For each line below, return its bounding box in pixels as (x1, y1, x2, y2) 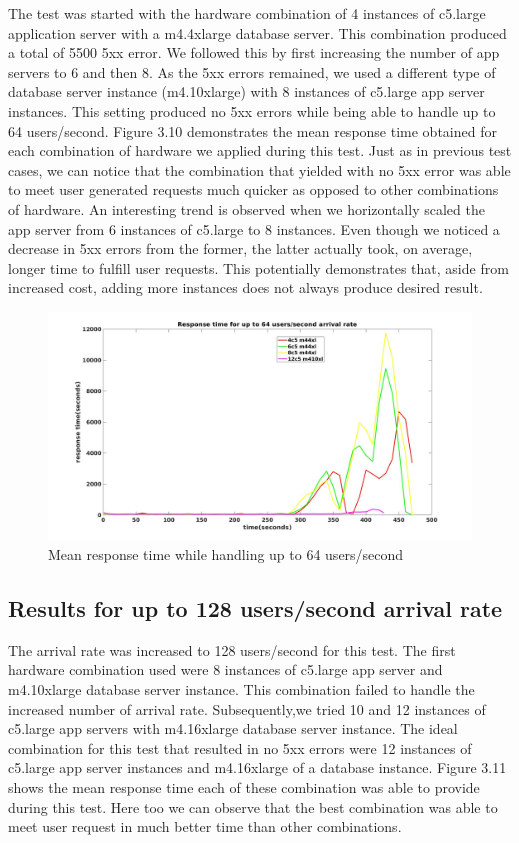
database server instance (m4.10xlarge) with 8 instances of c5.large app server (8, 81, 485, 102)
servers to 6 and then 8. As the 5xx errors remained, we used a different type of (8, 61, 496, 82)
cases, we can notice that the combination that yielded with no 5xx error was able (8, 159, 511, 180)
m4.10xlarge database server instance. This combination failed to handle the (8, 679, 475, 700)
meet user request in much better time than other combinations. (8, 816, 402, 837)
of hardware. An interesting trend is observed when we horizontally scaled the (8, 198, 485, 219)
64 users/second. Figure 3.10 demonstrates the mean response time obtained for (8, 120, 497, 141)
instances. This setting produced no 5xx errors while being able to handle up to (8, 100, 496, 121)
